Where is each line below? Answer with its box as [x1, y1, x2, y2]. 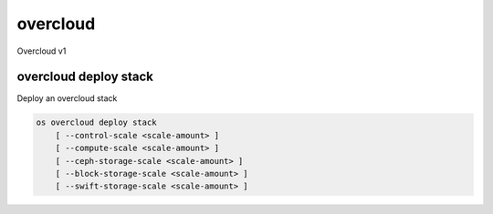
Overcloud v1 [16, 46, 67, 56]
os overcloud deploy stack [36, 117, 157, 127]
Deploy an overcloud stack [16, 93, 118, 104]
